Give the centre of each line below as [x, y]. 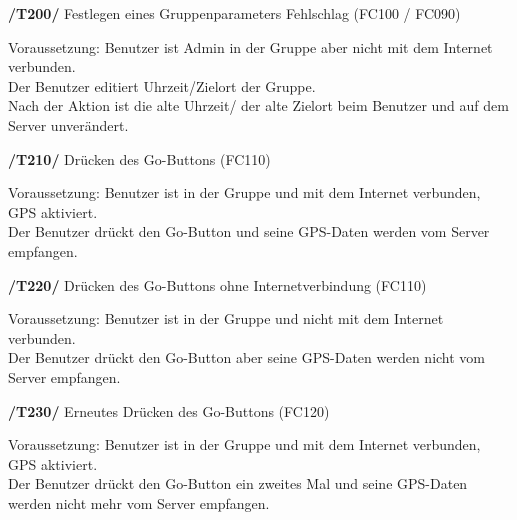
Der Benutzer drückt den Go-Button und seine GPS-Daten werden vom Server [249, 231]
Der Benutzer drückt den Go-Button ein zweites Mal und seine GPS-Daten [238, 483]
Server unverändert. [68, 124]
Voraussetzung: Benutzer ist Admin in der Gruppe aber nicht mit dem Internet [250, 46]
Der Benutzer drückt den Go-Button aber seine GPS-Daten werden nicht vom [247, 357]
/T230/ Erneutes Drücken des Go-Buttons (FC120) [169, 410]
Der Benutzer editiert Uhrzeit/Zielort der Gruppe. [162, 85]
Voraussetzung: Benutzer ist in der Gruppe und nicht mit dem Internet [226, 318]
